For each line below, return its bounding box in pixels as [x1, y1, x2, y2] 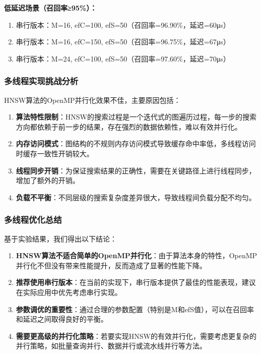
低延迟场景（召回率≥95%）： [4, 3, 97, 13]
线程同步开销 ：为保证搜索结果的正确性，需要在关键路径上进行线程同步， [16, 165, 256, 175]
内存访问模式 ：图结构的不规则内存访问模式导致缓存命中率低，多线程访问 [16, 138, 256, 149]
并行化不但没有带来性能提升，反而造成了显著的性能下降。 [16, 260, 207, 270]
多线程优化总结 [4, 213, 62, 226]
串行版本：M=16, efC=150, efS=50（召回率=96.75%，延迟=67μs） [16, 36, 230, 47]
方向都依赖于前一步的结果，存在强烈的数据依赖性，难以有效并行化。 [16, 121, 242, 132]
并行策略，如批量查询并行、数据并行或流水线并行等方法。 [16, 340, 207, 351]
